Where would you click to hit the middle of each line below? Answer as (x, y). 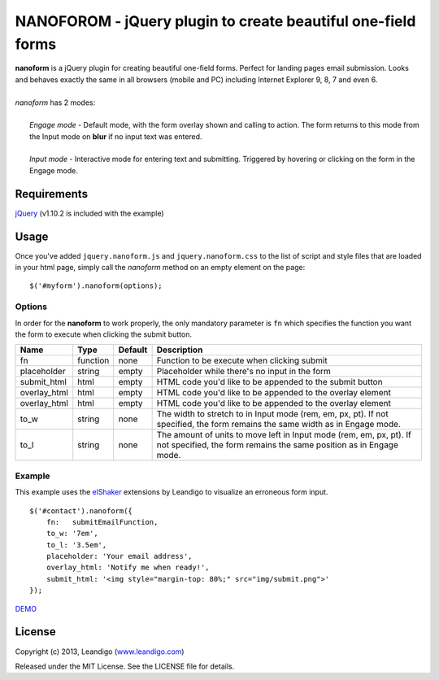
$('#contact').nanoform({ (81, 511)
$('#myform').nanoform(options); (96, 286)
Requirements (52, 194)
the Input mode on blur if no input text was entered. (116, 136)
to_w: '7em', (72, 534)
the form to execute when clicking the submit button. (104, 334)
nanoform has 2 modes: (55, 102)
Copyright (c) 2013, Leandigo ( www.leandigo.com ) (100, 652)
